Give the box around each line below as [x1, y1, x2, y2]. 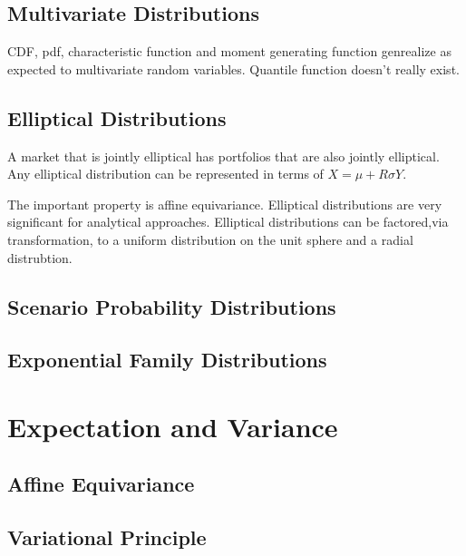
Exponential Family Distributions [7, 346, 327, 374]
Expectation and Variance [7, 407, 338, 444]
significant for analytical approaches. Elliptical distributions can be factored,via [7, 212, 449, 231]
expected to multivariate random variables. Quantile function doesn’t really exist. [7, 59, 460, 78]
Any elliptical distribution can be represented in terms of [7, 164, 324, 183]
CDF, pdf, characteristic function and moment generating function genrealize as [7, 42, 451, 61]
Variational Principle [7, 523, 207, 551]
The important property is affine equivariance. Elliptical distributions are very [7, 194, 442, 213]
